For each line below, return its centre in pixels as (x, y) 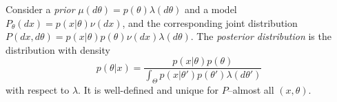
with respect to (38, 90)
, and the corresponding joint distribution (210, 22)
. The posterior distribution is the (261, 36)
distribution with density (58, 49)
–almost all (251, 90)
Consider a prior (40, 9)
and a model (211, 9)
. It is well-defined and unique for (149, 90)
